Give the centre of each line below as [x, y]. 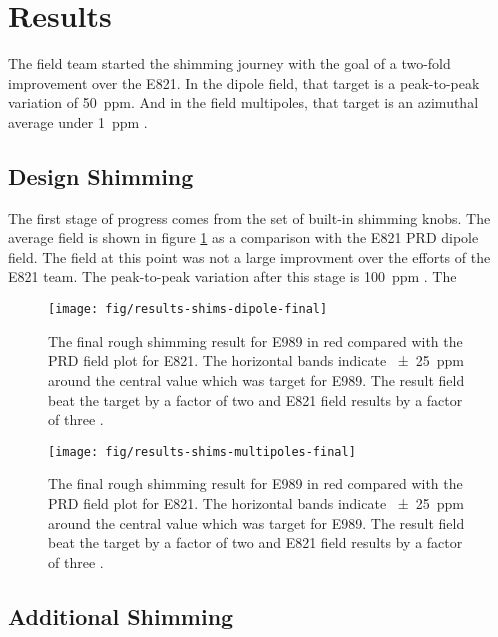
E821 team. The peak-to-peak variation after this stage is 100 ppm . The [232, 276]
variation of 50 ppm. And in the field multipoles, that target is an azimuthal [243, 102]
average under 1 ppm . [78, 121]
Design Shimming [101, 175]
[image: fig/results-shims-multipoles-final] [202, 451]
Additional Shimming [121, 615]
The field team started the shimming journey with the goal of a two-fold [229, 63]
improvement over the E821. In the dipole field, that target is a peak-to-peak [244, 82]
